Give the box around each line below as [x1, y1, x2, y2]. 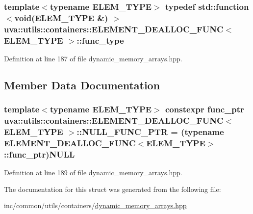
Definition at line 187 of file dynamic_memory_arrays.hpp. [4, 53, 182, 63]
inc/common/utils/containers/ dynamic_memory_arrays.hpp [4, 200, 187, 211]
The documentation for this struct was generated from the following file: [4, 184, 221, 194]
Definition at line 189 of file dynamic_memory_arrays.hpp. [4, 167, 182, 178]
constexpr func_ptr [165, 103, 244, 115]
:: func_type [76, 34, 124, 46]
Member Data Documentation [4, 77, 160, 92]
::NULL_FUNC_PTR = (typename [76, 126, 224, 138]
